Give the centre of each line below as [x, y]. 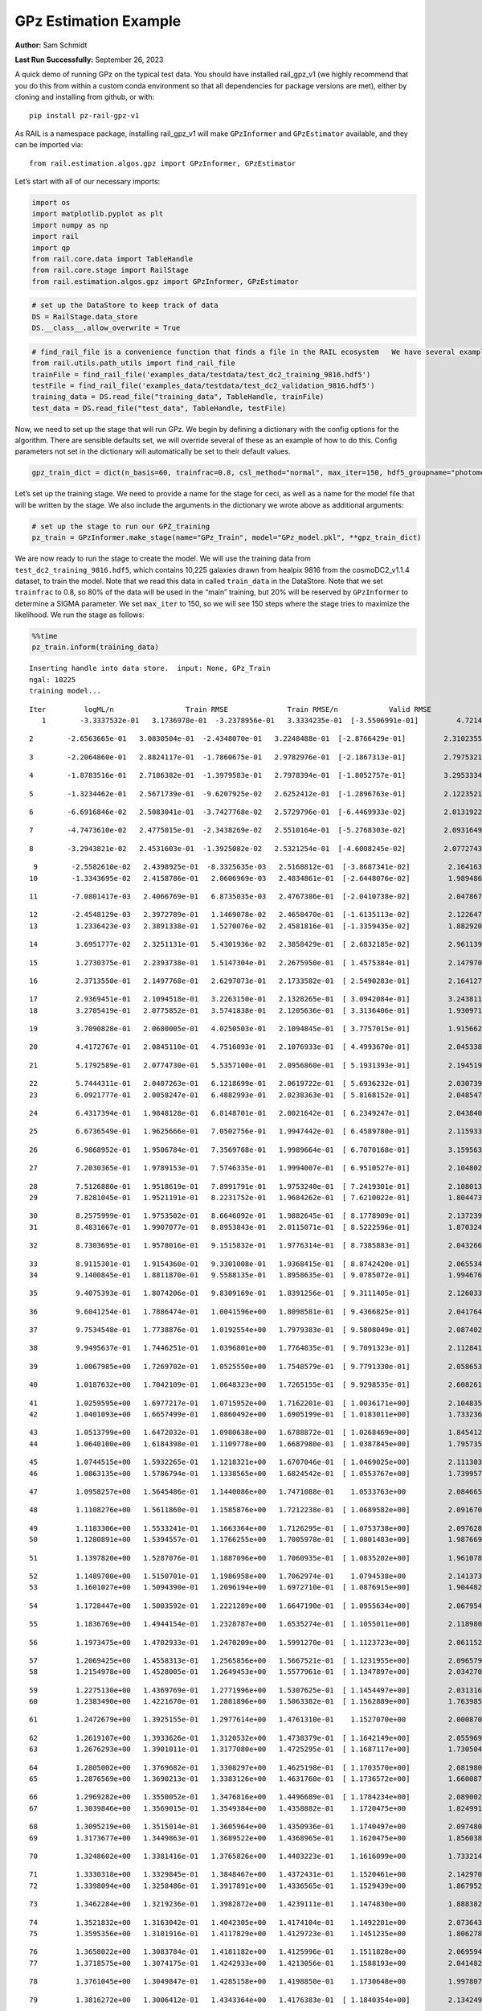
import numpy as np [70, 225]
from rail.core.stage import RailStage [110, 270]
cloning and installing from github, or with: [85, 97]
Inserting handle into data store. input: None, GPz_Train [150, 668]
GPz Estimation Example [98, 21]
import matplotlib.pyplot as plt [98, 214]
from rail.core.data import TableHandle [112, 259]
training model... [65, 691]
